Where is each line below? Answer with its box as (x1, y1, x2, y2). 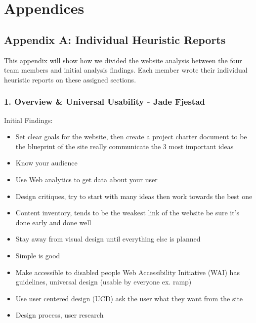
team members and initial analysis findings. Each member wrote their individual (4, 65, 248, 75)
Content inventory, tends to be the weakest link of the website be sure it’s (15, 207, 240, 218)
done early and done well (15, 217, 91, 227)
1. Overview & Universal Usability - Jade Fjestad (4, 95, 205, 108)
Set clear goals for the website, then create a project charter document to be (15, 131, 247, 142)
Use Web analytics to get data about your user (15, 174, 158, 184)
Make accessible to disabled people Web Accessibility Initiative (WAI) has (15, 267, 240, 277)
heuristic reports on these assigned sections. (4, 74, 136, 84)
